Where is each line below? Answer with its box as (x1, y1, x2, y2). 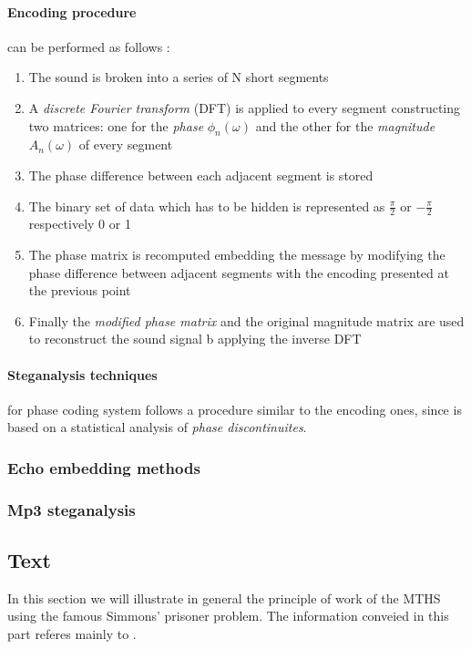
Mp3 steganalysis (7, 498, 136, 520)
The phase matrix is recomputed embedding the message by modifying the (28, 244, 445, 263)
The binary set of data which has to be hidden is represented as (28, 196, 385, 215)
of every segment (78, 135, 173, 154)
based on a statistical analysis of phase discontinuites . (7, 417, 307, 437)
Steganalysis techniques (7, 365, 158, 384)
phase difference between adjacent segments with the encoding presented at (28, 263, 449, 282)
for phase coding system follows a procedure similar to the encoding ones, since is (7, 399, 462, 418)
